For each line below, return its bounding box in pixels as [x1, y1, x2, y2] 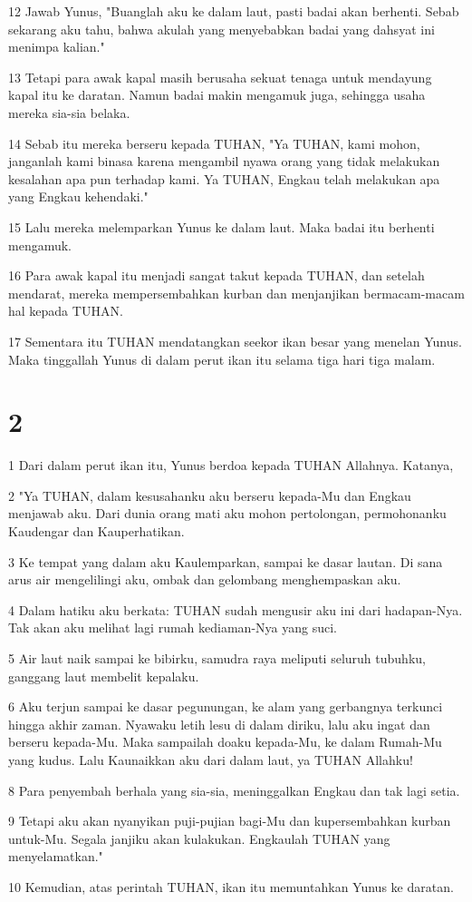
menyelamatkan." [8, 847, 103, 866]
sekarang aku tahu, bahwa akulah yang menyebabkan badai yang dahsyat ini [8, 19, 435, 38]
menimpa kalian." [8, 37, 105, 56]
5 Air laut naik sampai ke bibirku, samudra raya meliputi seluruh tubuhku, [8, 648, 426, 667]
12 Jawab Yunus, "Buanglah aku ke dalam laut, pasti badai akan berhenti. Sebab [8, 2, 459, 20]
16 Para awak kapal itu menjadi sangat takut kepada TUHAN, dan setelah [8, 266, 425, 285]
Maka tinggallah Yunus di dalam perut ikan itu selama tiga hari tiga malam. [8, 349, 436, 368]
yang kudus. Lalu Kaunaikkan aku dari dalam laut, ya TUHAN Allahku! [8, 750, 413, 769]
